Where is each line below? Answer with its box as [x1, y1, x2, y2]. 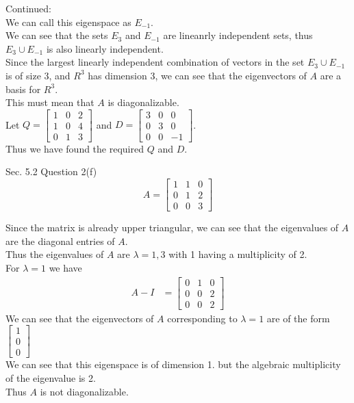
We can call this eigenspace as [5, 14, 131, 29]
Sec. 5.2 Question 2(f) [5, 164, 97, 179]
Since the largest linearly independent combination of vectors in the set [5, 55, 305, 69]
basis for [5, 81, 41, 96]
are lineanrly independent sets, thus [163, 28, 313, 42]
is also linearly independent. [46, 41, 164, 55]
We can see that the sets [5, 28, 108, 42]
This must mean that [5, 95, 94, 109]
